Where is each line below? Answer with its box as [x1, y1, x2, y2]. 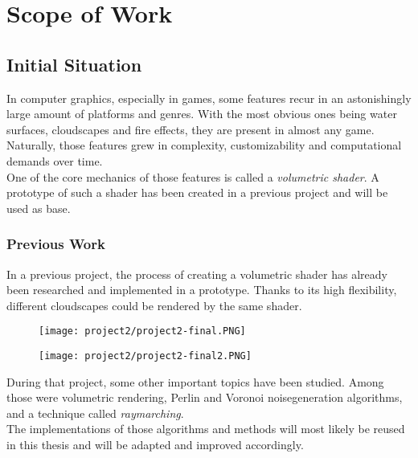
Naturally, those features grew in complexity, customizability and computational [6, 137, 402, 153]
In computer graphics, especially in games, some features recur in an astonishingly [6, 89, 412, 106]
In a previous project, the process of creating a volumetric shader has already [6, 265, 387, 282]
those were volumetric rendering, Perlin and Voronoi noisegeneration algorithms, [6, 389, 403, 406]
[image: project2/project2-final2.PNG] [39, 350, 252, 362]
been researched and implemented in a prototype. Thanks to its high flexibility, [6, 281, 397, 298]
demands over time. [6, 152, 103, 169]
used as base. [6, 199, 71, 216]
